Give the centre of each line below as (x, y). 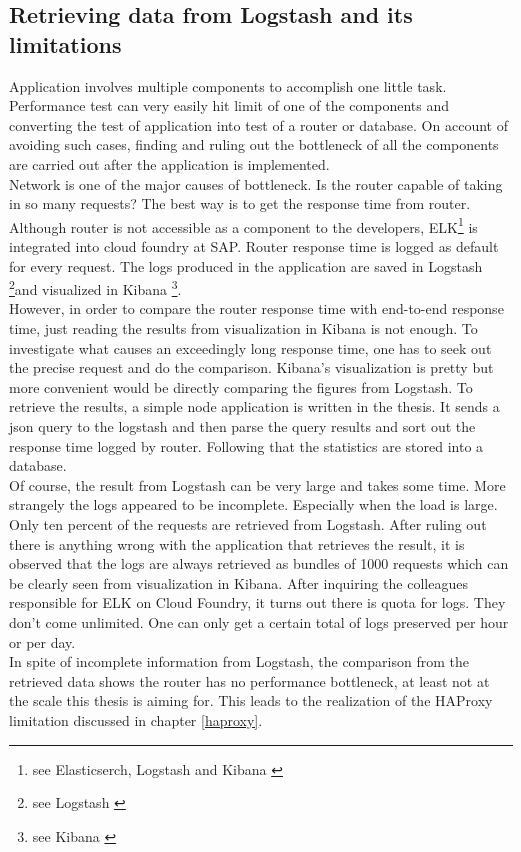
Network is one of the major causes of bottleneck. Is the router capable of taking (256, 183)
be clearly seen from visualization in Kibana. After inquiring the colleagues (238, 582)
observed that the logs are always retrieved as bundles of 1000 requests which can (259, 563)
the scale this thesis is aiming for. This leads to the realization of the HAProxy (251, 700)
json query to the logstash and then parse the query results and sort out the (242, 426)
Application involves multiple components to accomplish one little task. (228, 85)
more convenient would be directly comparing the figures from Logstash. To (241, 386)
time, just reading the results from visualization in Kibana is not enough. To (243, 328)
